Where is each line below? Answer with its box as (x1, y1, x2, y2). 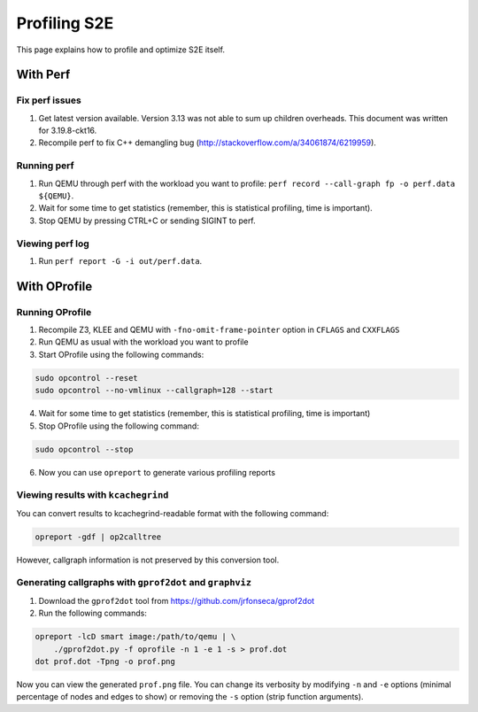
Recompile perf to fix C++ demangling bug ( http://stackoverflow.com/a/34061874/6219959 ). (38, 137, 376, 148)
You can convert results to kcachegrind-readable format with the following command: (16, 507, 329, 518)
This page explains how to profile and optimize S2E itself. (16, 44, 226, 55)
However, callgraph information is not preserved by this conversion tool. (16, 554, 280, 565)
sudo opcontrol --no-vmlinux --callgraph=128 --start (35, 385, 274, 396)
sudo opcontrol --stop (35, 444, 134, 454)
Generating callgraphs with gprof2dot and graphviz (16, 577, 252, 589)
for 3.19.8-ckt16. (38, 125, 97, 136)
